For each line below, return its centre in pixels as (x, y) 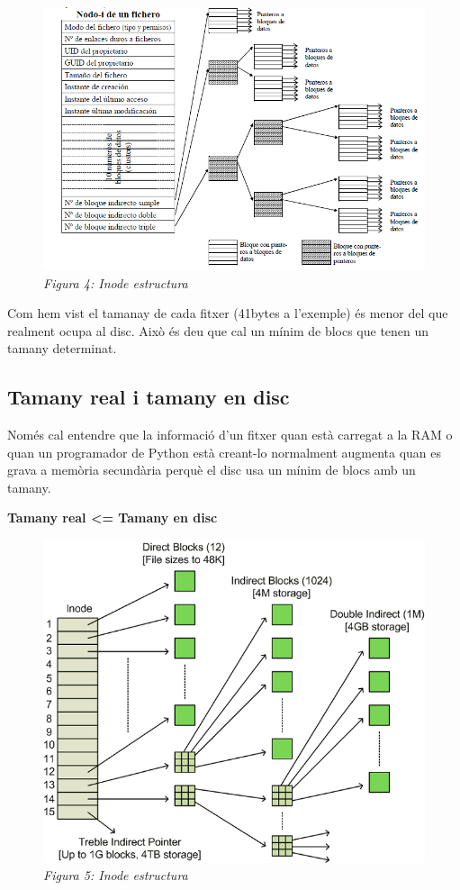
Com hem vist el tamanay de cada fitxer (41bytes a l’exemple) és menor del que (228, 313)
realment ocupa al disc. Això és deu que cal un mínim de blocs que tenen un (218, 330)
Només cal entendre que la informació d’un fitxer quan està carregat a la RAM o (230, 435)
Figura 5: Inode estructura (116, 875)
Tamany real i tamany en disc (149, 397)
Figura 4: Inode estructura (116, 282)
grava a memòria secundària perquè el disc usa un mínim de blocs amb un (212, 470)
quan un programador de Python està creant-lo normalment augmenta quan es (225, 452)
